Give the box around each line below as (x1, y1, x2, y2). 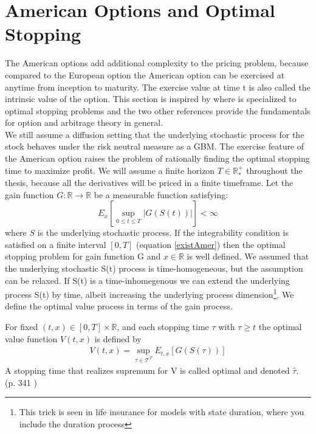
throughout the (246, 164, 303, 176)
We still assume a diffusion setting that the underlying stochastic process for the (5, 128, 304, 140)
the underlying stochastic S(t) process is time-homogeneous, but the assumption (5, 262, 303, 275)
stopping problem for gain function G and (5, 250, 161, 263)
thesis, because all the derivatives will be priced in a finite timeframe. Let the (5, 176, 294, 189)
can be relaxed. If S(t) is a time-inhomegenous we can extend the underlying (5, 274, 290, 286)
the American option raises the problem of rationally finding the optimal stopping (5, 152, 310, 165)
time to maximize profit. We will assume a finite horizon (5, 164, 215, 176)
